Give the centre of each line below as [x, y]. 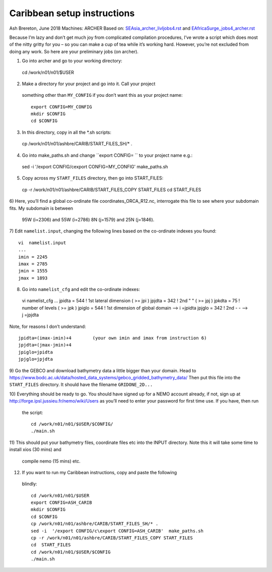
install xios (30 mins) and [35, 449]
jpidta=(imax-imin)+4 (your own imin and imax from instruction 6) [113, 338]
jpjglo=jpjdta [36, 359]
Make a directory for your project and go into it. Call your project [89, 84]
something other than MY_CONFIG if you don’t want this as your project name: [102, 95]
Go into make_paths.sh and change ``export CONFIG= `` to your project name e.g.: [107, 155]
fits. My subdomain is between [41, 208]
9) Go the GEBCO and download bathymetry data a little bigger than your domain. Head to [103, 370]
